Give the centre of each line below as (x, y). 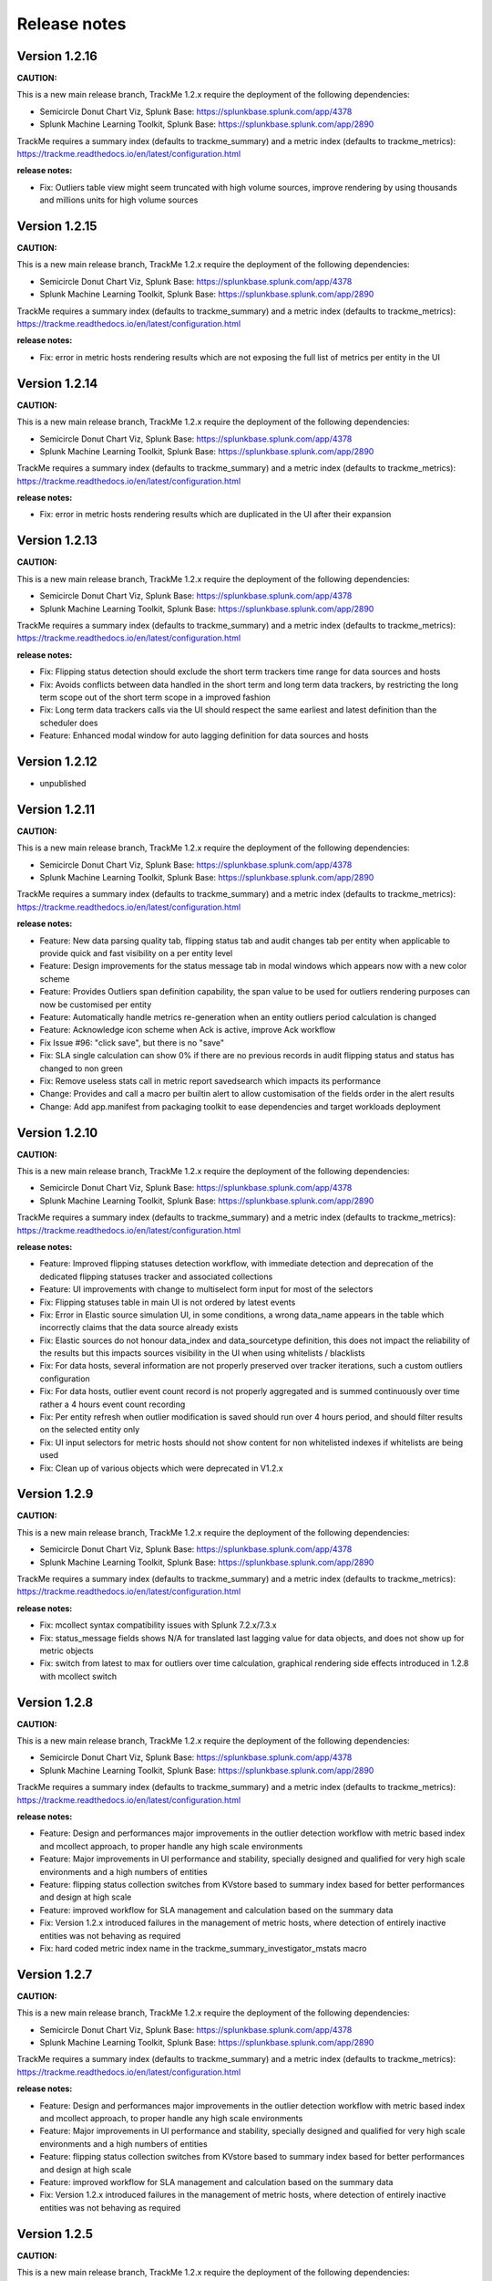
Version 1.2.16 (57, 56)
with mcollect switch (78, 1676)
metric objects (67, 1651)
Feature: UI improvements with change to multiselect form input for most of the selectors (206, 1289)
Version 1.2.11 (56, 809)
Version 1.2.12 (57, 761)
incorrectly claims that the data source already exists (139, 1328)
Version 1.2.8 (55, 1702)
